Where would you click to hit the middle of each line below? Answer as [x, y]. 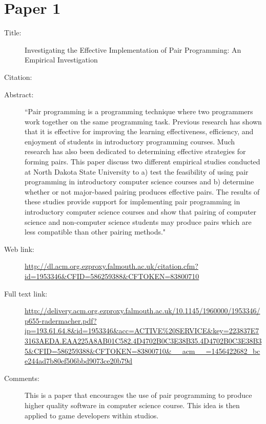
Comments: [22, 378]
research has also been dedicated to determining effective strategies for [135, 151]
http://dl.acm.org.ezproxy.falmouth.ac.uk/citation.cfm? [111, 266]
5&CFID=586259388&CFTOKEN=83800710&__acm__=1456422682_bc [142, 351]
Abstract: [19, 94]
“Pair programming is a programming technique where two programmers [139, 111]
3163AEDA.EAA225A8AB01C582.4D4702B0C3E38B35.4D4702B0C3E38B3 [143, 340]
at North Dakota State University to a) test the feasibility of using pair [137, 171]
